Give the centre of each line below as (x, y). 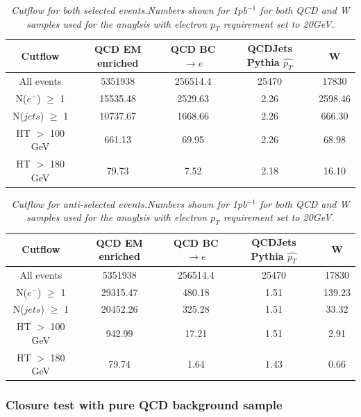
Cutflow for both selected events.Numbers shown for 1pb (129, 10)
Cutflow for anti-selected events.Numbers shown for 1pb (129, 203)
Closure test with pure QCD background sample (144, 405)
